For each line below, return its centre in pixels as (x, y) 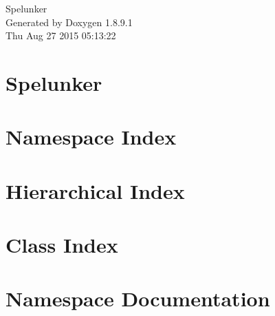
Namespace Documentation (138, 298)
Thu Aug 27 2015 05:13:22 (61, 35)
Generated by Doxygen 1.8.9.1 (69, 22)
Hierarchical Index (95, 190)
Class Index (62, 245)
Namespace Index (91, 137)
